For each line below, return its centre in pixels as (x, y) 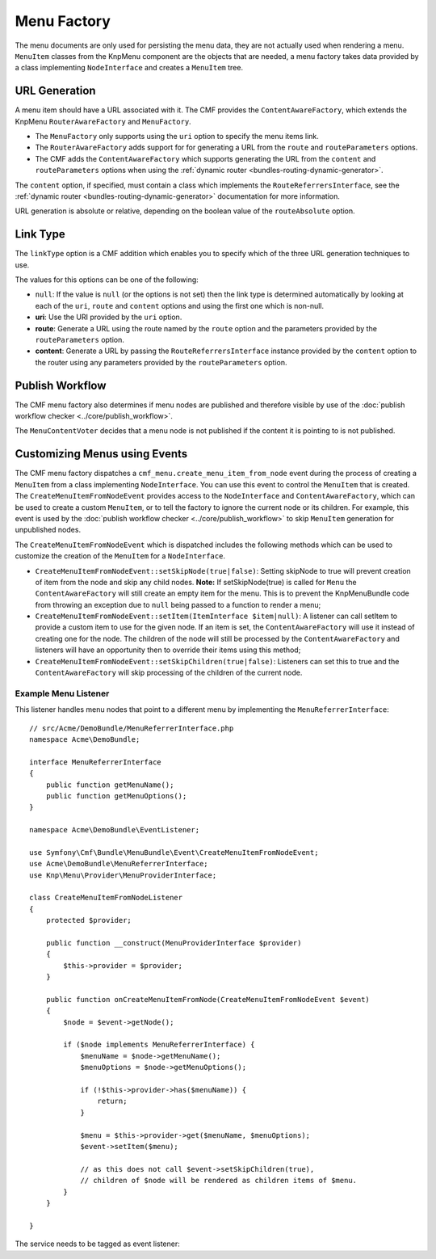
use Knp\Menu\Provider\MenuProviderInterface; (123, 875)
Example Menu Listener (62, 693)
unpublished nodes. (48, 530)
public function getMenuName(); (110, 785)
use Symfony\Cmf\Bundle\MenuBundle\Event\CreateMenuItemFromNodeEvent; (174, 852)
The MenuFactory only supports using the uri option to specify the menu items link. (177, 137)
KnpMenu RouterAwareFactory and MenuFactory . (103, 121)
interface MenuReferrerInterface (95, 762)
